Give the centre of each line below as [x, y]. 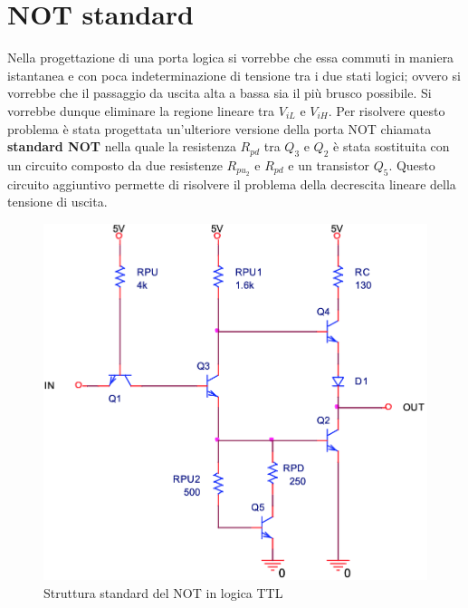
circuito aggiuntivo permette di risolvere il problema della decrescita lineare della [232, 183]
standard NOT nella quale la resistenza [122, 146]
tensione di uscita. [57, 202]
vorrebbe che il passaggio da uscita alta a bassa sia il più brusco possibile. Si [220, 93]
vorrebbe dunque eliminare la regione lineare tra [141, 110]
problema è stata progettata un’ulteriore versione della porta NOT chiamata [220, 128]
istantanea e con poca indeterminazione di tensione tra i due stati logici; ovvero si [234, 75]
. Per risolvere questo [387, 110]
